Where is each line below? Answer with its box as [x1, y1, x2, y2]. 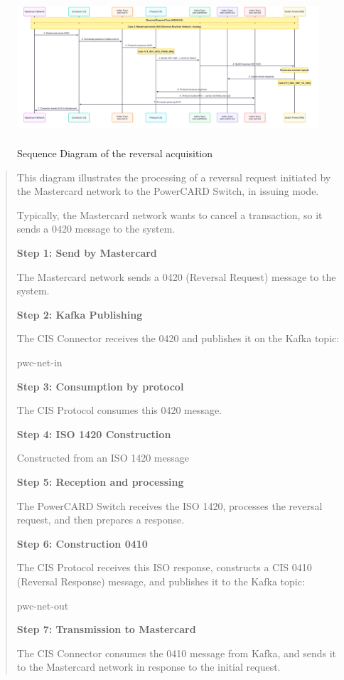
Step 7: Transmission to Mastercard [16, 622, 196, 637]
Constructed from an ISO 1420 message [16, 450, 189, 465]
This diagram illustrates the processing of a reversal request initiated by [16, 169, 331, 184]
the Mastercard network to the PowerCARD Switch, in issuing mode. [16, 184, 319, 198]
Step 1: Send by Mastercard [16, 245, 157, 260]
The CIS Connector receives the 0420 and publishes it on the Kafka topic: [16, 331, 340, 346]
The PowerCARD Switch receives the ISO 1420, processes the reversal [16, 498, 323, 513]
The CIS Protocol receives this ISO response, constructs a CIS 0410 [16, 560, 312, 575]
